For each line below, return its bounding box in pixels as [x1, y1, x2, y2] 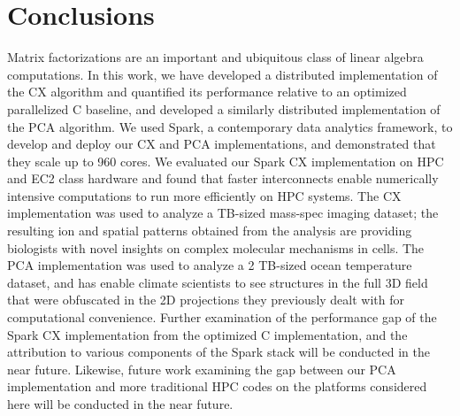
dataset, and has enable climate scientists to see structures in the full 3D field [7, 273, 428, 291]
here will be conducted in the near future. [7, 395, 234, 412]
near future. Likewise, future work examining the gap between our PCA [7, 359, 396, 378]
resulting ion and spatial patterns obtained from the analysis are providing [7, 221, 412, 240]
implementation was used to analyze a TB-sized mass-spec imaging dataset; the [7, 204, 439, 222]
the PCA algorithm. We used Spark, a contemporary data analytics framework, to [7, 117, 453, 135]
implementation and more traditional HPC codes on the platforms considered [7, 377, 427, 396]
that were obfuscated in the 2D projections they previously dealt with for [7, 290, 404, 309]
